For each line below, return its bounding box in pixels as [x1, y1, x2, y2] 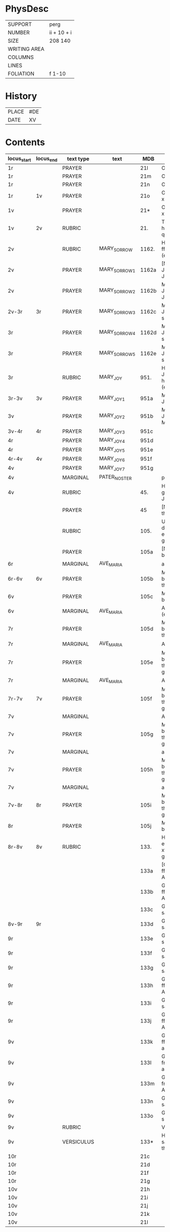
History [5, 91, 37, 102]
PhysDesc [5, 3, 49, 15]
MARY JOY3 [99, 427, 125, 435]
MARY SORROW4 [99, 329, 136, 337]
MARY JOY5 [99, 446, 125, 454]
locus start [8, 155, 31, 163]
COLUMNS [8, 54, 34, 61]
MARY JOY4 [99, 436, 125, 445]
